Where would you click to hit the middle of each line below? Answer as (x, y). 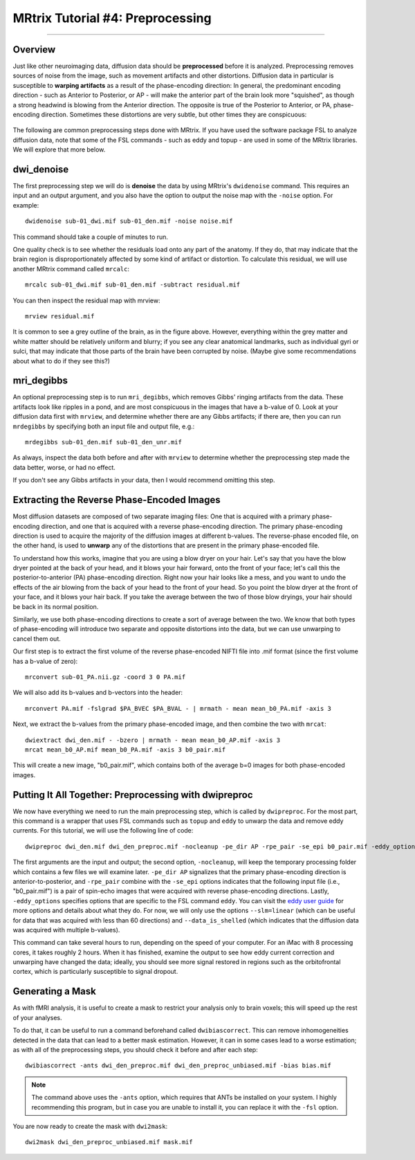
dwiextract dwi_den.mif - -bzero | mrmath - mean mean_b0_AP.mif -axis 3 (153, 740)
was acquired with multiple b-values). (66, 930)
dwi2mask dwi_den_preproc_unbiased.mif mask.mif (109, 1142)
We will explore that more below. (59, 149)
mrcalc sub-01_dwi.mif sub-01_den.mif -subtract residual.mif (133, 285)
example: (26, 205)
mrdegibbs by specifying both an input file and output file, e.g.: (104, 426)
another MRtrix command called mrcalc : (71, 269)
